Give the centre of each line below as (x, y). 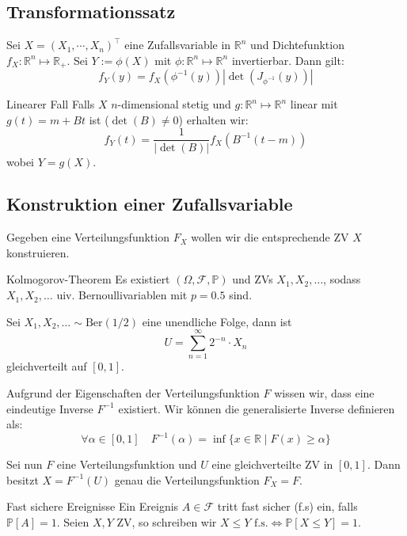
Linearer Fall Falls (51, 104)
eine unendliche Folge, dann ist (217, 321)
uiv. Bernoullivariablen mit (122, 295)
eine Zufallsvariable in (178, 45)
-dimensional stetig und (174, 104)
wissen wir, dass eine (324, 392)
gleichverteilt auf (47, 366)
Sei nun (25, 464)
